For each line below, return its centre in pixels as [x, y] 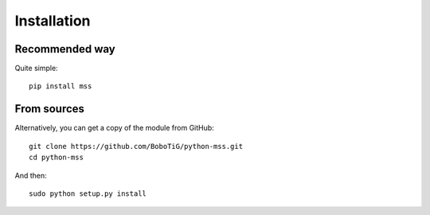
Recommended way [65, 49]
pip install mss [61, 86]
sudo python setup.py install [88, 193]
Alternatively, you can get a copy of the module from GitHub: [114, 128]
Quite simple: [37, 68]
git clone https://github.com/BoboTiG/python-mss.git [136, 146]
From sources [50, 109]
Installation [53, 21]
